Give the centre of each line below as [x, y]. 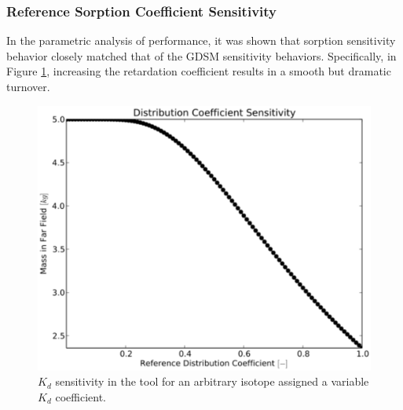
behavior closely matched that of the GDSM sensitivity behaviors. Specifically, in [201, 55]
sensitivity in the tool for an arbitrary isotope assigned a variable [212, 381]
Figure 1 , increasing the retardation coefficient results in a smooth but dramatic [199, 71]
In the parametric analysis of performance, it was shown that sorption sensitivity [201, 40]
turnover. [28, 86]
